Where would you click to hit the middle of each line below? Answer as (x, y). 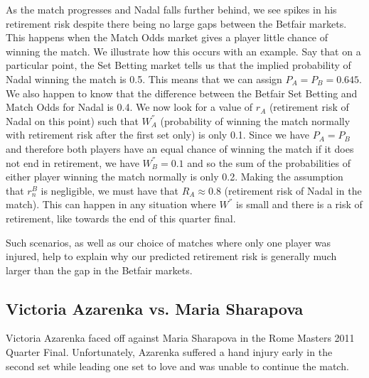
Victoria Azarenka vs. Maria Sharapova (155, 308)
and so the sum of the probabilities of (269, 162)
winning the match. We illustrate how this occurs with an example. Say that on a (183, 51)
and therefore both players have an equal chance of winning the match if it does (180, 148)
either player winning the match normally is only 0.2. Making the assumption (175, 177)
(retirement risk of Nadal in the (293, 190)
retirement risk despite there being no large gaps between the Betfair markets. (176, 23)
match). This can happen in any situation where (111, 204)
